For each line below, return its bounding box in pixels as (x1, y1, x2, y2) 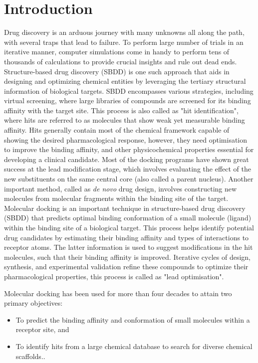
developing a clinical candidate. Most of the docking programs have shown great (4, 154, 249, 164)
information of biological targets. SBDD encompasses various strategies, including (4, 85, 254, 96)
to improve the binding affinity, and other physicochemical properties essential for (4, 144, 254, 155)
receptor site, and (15, 324, 69, 335)
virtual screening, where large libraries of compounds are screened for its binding (4, 95, 251, 106)
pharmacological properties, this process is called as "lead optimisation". (4, 271, 224, 281)
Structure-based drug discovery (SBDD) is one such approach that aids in (4, 66, 230, 76)
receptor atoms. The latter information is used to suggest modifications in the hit (4, 242, 253, 252)
